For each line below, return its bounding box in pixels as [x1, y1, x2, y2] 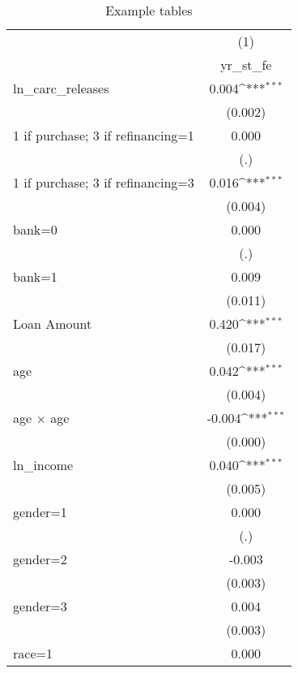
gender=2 [13, 550, 67, 568]
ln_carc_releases [13, 79, 109, 97]
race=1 [13, 644, 53, 662]
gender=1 [13, 503, 67, 521]
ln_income [13, 455, 74, 474]
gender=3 [13, 597, 67, 615]
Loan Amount [13, 314, 92, 333]
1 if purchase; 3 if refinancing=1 [13, 126, 194, 145]
